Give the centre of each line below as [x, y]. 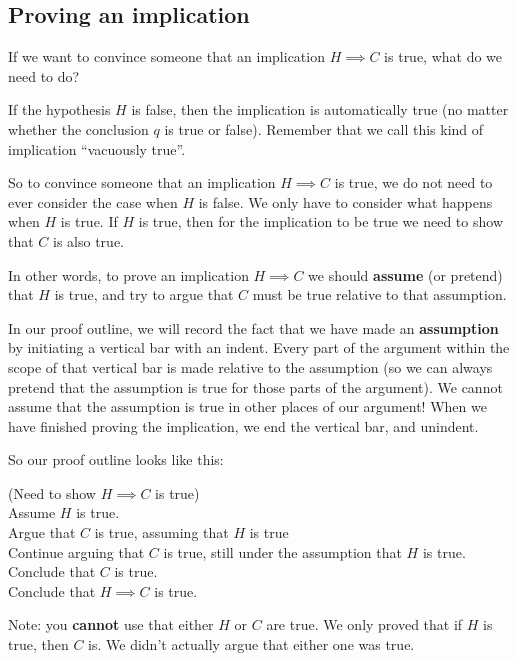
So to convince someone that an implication [142, 182]
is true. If [89, 221]
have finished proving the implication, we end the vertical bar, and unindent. [243, 425]
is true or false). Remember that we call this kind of [324, 128]
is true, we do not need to [413, 182]
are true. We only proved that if [364, 624]
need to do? [44, 75]
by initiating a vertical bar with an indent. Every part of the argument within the [259, 347]
